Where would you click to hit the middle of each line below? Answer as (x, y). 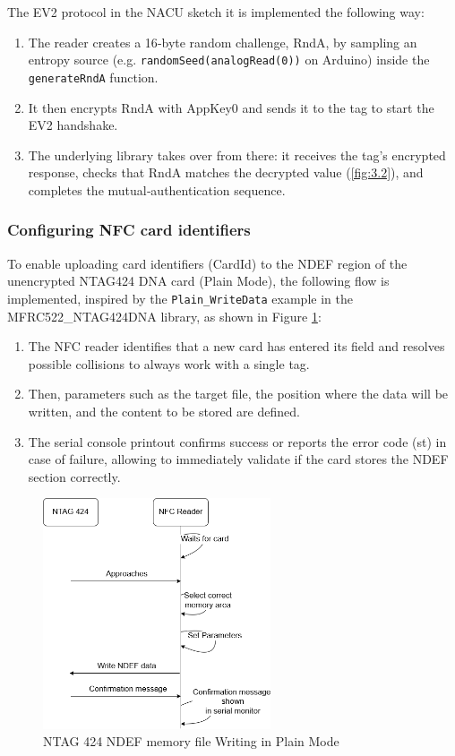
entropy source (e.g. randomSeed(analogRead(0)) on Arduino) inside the (229, 60)
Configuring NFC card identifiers (129, 230)
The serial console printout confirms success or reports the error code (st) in (237, 441)
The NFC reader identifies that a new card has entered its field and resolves (236, 346)
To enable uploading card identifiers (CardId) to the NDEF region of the (207, 263)
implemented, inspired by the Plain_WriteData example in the (180, 298)
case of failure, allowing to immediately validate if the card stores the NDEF (238, 459)
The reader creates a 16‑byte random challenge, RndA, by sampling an (223, 42)
